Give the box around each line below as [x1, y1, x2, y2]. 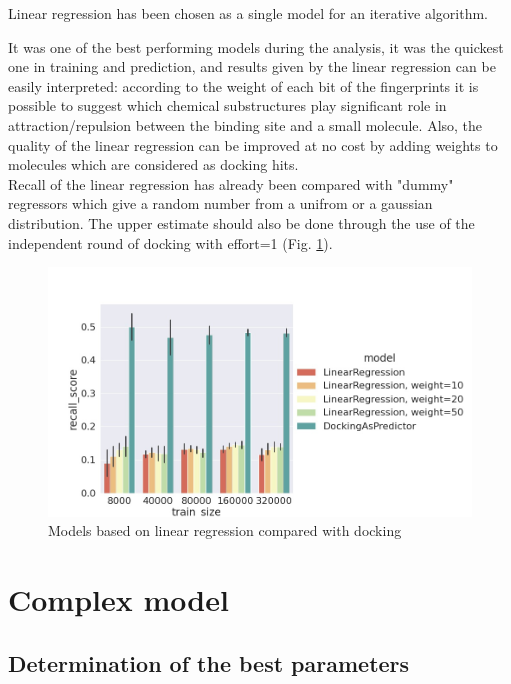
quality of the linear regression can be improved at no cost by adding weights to [8, 134, 498, 155]
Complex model [8, 578, 229, 619]
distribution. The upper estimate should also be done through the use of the [8, 212, 475, 233]
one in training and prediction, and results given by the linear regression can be [8, 56, 496, 77]
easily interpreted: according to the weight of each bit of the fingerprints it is [8, 75, 479, 96]
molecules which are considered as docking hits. [8, 154, 299, 175]
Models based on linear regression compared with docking [48, 520, 402, 541]
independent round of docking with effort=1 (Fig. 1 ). [8, 232, 333, 253]
